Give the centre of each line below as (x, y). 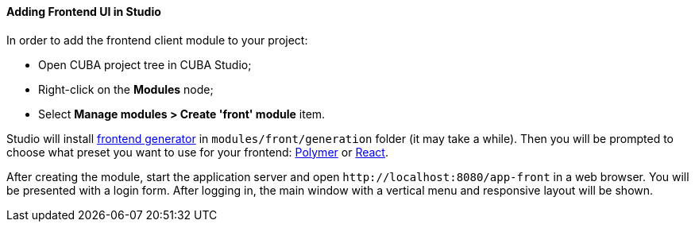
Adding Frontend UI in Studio (84, 12)
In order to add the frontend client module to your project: (157, 40)
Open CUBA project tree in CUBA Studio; (145, 64)
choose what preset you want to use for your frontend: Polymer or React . (197, 152)
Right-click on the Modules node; (126, 89)
